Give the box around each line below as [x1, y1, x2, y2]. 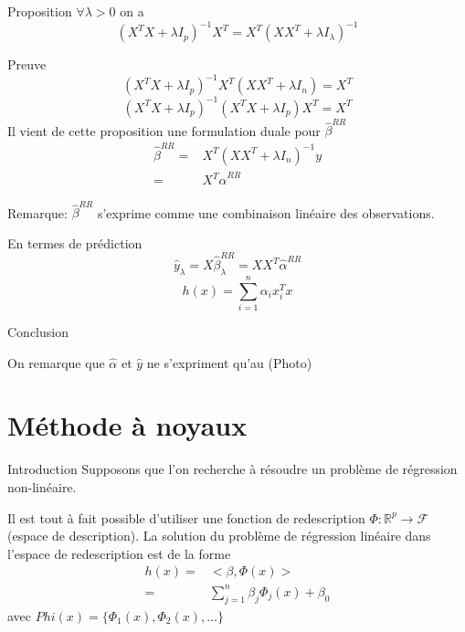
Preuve [7, 55, 47, 74]
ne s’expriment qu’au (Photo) [146, 353, 312, 372]
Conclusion [7, 322, 69, 342]
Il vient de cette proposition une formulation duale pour [7, 121, 321, 140]
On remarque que [7, 353, 105, 372]
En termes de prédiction [7, 233, 143, 252]
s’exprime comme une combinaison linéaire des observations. [97, 203, 435, 222]
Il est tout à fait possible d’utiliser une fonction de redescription [7, 508, 365, 527]
